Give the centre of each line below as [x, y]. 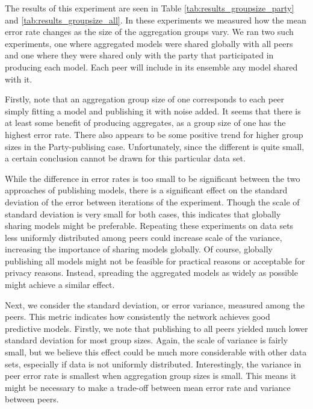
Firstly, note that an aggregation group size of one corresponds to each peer [144, 99]
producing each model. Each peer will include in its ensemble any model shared [151, 67]
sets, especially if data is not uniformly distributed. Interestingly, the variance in [153, 364]
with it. [19, 79]
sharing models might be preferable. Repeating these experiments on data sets [149, 226]
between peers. [32, 399]
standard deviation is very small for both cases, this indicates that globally [143, 214]
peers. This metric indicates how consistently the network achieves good [138, 317]
